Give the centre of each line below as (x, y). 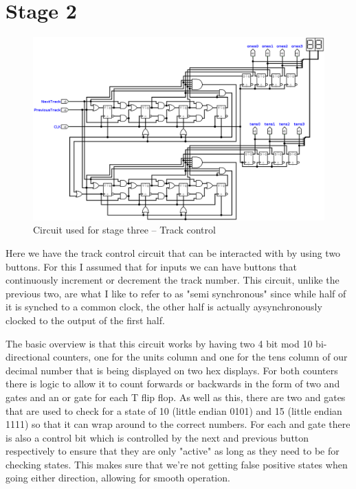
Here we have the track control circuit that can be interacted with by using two (173, 252)
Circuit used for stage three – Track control (124, 230)
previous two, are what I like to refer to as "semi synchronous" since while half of (176, 293)
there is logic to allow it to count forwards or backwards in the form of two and (173, 384)
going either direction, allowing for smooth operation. (118, 478)
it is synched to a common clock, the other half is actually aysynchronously (164, 307)
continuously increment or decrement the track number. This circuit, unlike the (173, 280)
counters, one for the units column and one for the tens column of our (200, 357)
